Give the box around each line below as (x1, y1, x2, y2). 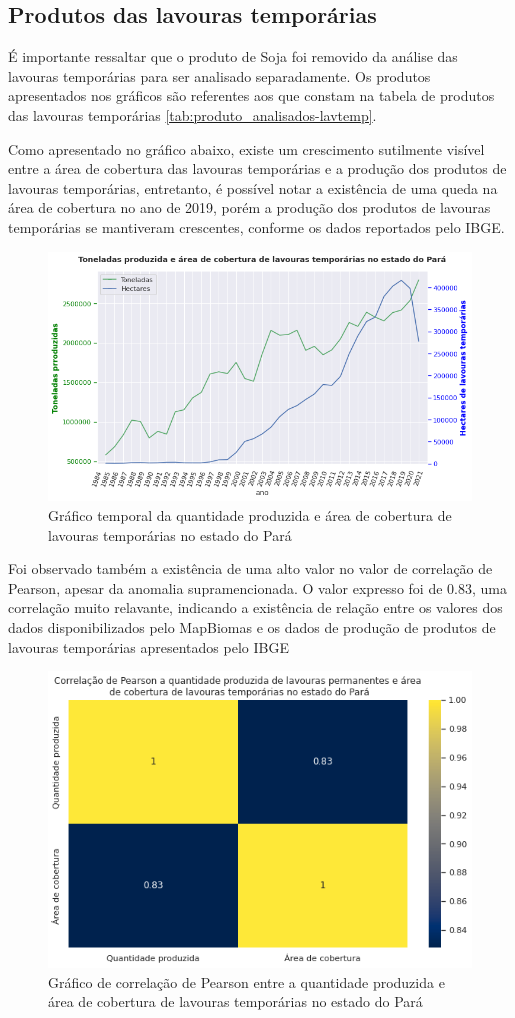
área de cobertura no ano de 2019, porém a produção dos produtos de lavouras (8, 197, 491, 218)
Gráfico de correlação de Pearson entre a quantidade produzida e (48, 971, 445, 992)
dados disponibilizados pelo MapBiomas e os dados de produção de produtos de (8, 617, 496, 637)
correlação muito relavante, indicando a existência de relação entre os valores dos (8, 597, 503, 618)
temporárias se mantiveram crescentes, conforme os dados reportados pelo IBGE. (8, 216, 505, 237)
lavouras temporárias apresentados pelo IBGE (8, 636, 289, 657)
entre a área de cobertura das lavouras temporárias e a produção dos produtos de (8, 158, 507, 179)
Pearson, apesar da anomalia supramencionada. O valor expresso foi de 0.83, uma (8, 577, 507, 598)
